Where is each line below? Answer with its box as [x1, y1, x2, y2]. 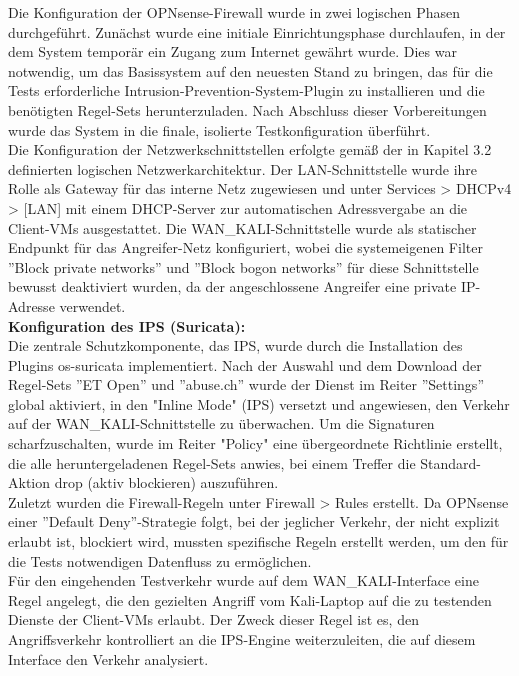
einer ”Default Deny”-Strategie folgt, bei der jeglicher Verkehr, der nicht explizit [8, 511, 500, 532]
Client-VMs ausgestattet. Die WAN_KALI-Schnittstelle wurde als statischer [8, 217, 477, 238]
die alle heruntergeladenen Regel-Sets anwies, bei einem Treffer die [8, 452, 416, 473]
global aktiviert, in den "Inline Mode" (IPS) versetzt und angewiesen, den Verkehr [8, 393, 510, 414]
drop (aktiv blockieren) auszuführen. [54, 472, 279, 493]
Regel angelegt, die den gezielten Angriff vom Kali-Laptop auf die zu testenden [8, 589, 492, 610]
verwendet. [59, 295, 126, 316]
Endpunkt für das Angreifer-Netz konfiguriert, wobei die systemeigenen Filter [8, 237, 483, 258]
